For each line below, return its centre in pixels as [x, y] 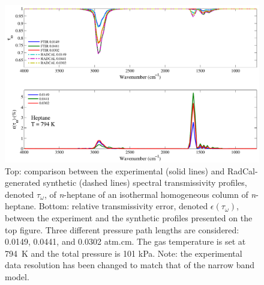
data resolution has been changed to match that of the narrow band [130, 265]
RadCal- [242, 170]
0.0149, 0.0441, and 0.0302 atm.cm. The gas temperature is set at [125, 241]
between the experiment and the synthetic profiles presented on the [129, 218]
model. [17, 277]
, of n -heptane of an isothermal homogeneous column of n [150, 194]
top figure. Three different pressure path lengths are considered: [122, 229]
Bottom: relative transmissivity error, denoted [123, 206]
